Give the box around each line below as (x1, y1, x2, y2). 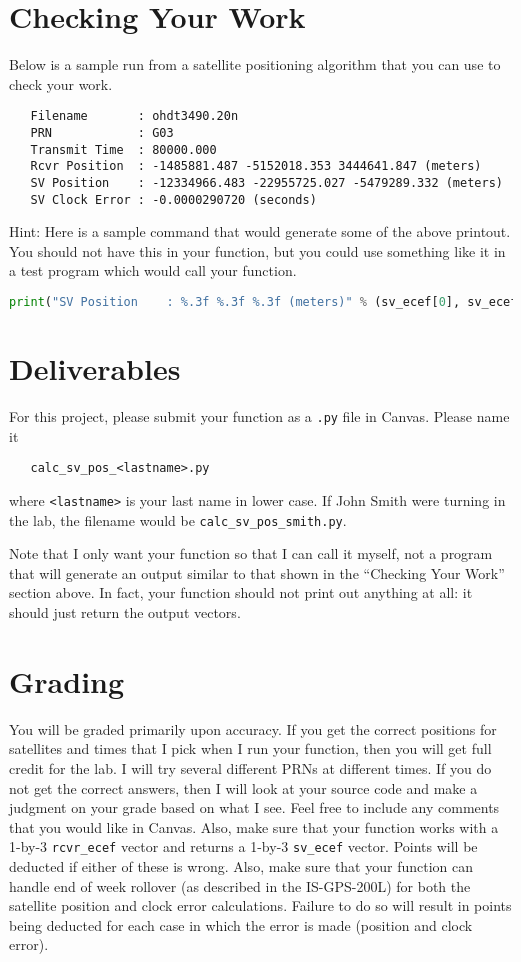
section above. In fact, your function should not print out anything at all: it (9, 582, 473, 603)
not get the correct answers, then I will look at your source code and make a (9, 777, 478, 798)
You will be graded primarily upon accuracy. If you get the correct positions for (9, 718, 497, 739)
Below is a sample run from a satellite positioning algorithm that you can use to (9, 54, 501, 75)
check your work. (9, 73, 113, 94)
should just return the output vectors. (9, 602, 241, 623)
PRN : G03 (30, 125, 174, 140)
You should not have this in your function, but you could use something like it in (9, 240, 506, 261)
